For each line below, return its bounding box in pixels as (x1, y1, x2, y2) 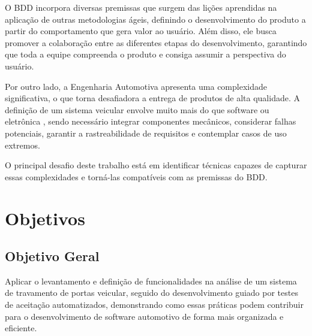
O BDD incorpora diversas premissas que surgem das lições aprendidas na (5, 1, 277, 13)
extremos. (5, 138, 40, 151)
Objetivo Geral (5, 247, 100, 265)
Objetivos (5, 205, 85, 230)
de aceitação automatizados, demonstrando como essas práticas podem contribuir (5, 298, 304, 311)
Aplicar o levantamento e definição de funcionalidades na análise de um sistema (5, 274, 297, 287)
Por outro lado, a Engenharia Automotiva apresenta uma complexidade (5, 80, 267, 92)
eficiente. (5, 322, 37, 334)
